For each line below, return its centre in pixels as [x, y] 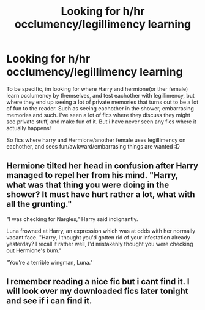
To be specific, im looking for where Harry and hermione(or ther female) [97, 89]
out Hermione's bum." [34, 250]
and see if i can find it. [49, 301]
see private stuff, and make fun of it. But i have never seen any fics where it [102, 122]
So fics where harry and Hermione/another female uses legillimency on [96, 140]
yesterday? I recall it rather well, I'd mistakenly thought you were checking [100, 244]
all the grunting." [39, 204]
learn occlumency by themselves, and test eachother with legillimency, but [100, 95]
